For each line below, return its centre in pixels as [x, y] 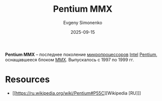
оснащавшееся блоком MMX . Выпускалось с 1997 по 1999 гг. [70, 59]
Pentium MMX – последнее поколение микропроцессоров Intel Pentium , [81, 54]
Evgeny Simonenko [83, 23]
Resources [28, 80]
